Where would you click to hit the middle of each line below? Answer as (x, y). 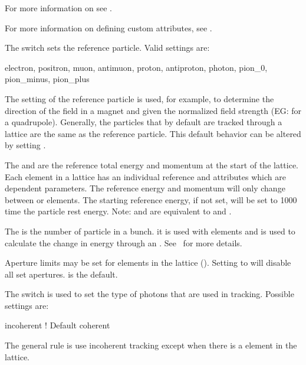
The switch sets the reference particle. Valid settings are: (107, 48)
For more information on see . (58, 8)
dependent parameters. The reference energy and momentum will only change (145, 188)
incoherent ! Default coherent (57, 325)
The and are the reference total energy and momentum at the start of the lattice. (152, 164)
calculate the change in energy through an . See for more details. (124, 242)
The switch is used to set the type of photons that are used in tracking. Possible (149, 294)
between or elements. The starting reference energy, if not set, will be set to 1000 (151, 199)
